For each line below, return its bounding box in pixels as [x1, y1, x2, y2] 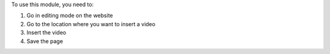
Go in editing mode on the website [26, 12, 113, 19]
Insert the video [26, 29, 67, 36]
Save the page [26, 37, 64, 45]
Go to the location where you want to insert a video [26, 20, 156, 27]
